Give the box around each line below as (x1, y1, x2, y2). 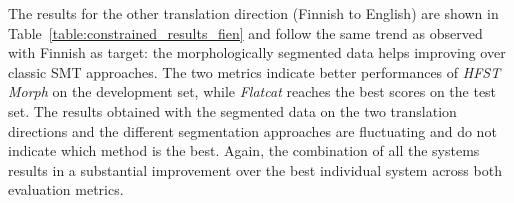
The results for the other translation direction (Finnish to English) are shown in (8, 3, 499, 23)
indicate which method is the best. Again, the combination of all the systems (8, 140, 480, 161)
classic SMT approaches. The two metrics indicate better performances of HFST (8, 61, 501, 82)
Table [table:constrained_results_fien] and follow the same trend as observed (8, 22, 483, 43)
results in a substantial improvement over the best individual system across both (8, 159, 502, 180)
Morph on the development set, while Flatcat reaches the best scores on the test (8, 81, 497, 102)
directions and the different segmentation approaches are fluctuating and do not (8, 120, 497, 141)
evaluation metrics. (8, 179, 124, 200)
